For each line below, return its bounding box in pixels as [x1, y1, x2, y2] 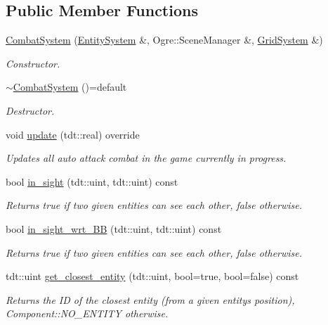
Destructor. [6, 103, 55, 117]
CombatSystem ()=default [13, 79, 127, 94]
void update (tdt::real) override [6, 127, 140, 141]
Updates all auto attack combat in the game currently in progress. [6, 151, 287, 165]
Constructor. [6, 56, 60, 70]
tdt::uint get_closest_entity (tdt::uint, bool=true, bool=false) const [6, 269, 299, 283]
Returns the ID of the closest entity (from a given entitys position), [6, 292, 295, 307]
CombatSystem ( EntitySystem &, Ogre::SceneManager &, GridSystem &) [6, 32, 323, 47]
